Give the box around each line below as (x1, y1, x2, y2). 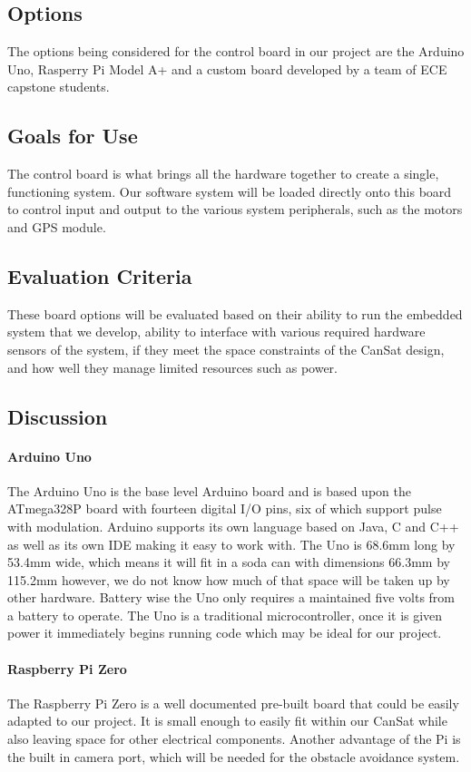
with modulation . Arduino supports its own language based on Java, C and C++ (7, 516, 459, 535)
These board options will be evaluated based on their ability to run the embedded (7, 304, 463, 323)
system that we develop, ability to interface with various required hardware (7, 322, 426, 341)
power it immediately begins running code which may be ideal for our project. (7, 623, 442, 642)
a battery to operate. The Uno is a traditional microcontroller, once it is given (7, 605, 443, 624)
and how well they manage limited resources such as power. (7, 357, 338, 376)
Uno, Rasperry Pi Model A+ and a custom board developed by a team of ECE (7, 59, 447, 78)
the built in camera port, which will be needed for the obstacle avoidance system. (7, 747, 460, 766)
